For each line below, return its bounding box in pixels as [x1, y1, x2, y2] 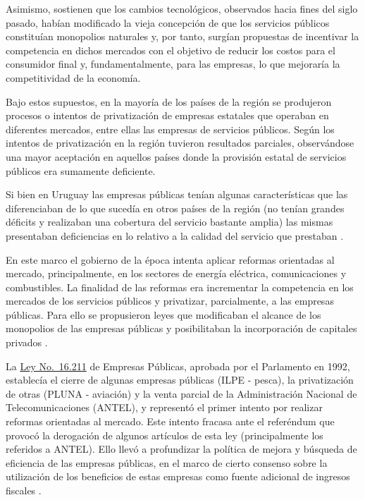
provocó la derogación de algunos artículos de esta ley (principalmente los [6, 427, 323, 442]
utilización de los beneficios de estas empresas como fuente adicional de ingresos [6, 469, 350, 484]
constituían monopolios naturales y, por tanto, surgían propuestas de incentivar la [6, 29, 359, 44]
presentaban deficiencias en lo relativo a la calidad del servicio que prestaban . [6, 228, 344, 243]
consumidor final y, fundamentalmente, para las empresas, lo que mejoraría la [6, 56, 340, 71]
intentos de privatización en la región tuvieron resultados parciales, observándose [6, 135, 354, 150]
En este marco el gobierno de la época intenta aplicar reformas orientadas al [6, 252, 335, 267]
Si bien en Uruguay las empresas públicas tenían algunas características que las [6, 187, 348, 202]
